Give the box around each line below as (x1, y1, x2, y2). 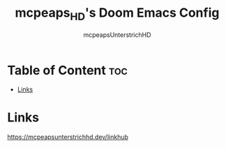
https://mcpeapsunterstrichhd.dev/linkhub (7, 133, 129, 141)
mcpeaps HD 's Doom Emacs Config (15, 5, 220, 23)
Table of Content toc (7, 62, 128, 78)
